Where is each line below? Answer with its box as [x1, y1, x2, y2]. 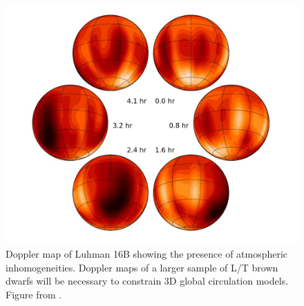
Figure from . [6, 287, 62, 302]
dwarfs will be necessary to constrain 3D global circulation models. [6, 274, 289, 288]
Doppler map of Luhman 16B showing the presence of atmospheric [6, 247, 288, 261]
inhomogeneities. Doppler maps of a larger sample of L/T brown [6, 260, 278, 274]
